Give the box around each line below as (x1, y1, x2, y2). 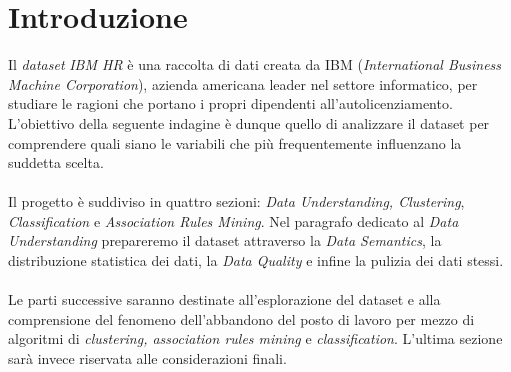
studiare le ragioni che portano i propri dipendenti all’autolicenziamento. (8, 93, 453, 114)
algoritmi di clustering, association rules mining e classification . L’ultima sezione (8, 328, 503, 349)
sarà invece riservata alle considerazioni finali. (8, 348, 287, 369)
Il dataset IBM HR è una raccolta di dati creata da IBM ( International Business (8, 54, 502, 75)
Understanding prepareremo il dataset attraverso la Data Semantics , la (8, 230, 442, 251)
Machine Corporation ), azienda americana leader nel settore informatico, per (8, 73, 478, 94)
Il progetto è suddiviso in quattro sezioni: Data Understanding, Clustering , (8, 191, 465, 212)
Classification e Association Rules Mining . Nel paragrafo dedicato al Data (8, 210, 459, 231)
